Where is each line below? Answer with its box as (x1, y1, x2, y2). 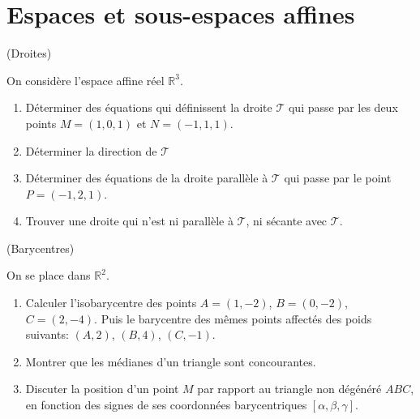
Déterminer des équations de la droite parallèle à (25, 169, 268, 186)
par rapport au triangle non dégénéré (197, 380, 382, 397)
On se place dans (6, 267, 91, 284)
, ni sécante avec (246, 212, 328, 229)
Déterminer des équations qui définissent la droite (25, 99, 272, 116)
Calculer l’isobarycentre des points (25, 294, 197, 311)
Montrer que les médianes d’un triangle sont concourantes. (25, 353, 316, 370)
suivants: (25, 326, 69, 343)
